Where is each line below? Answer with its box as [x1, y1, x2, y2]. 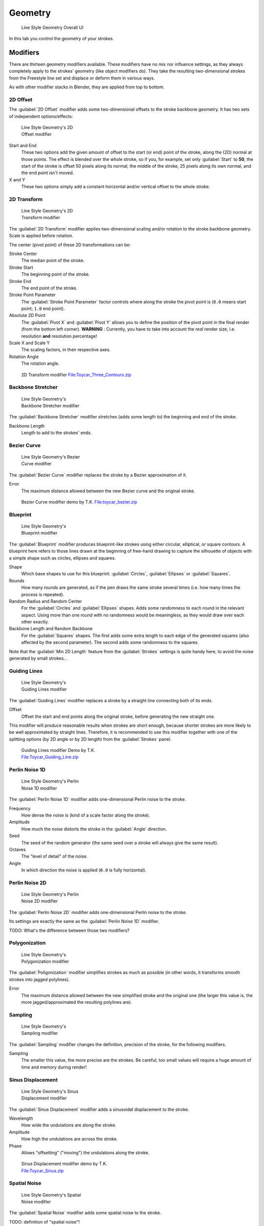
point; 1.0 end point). [21, 306, 65, 311]
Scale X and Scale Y [9, 340, 50, 346]
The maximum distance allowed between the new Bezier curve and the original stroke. [21, 488, 196, 494]
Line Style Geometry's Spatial [21, 1192, 81, 1198]
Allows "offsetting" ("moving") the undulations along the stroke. [21, 1149, 150, 1155]
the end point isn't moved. [21, 170, 74, 176]
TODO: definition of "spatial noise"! [9, 1219, 80, 1225]
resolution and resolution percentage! [21, 333, 97, 339]
